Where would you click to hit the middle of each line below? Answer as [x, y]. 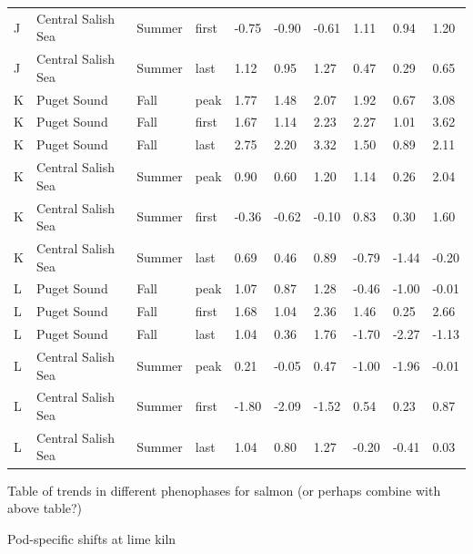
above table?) [45, 508]
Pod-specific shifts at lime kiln [92, 538]
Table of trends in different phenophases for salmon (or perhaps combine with [224, 490]
